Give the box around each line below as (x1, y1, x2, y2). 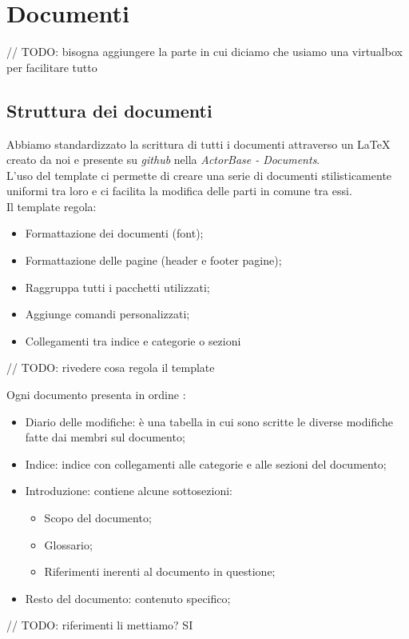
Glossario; (44, 536, 93, 553)
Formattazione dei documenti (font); (25, 225, 204, 242)
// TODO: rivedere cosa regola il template (6, 359, 215, 376)
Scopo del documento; (44, 509, 152, 526)
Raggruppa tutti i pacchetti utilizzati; (25, 278, 210, 295)
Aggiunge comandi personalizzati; (25, 306, 190, 322)
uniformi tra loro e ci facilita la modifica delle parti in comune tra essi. (6, 182, 352, 199)
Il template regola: (6, 198, 97, 214)
